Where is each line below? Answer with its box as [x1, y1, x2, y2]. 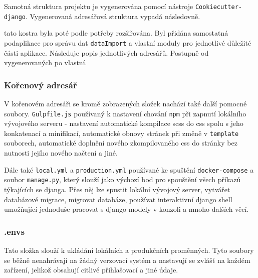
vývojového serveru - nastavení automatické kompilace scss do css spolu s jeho [4, 118, 243, 128]
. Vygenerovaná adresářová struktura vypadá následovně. [25, 11, 200, 21]
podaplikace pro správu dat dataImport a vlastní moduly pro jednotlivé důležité [4, 37, 251, 48]
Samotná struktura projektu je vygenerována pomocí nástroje [4, 1, 193, 11]
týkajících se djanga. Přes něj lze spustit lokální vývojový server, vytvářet [4, 184, 230, 194]
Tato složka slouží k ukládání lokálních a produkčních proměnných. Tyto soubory [4, 244, 254, 255]
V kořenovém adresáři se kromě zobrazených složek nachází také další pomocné [4, 98, 247, 108]
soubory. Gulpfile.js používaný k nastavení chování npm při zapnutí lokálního [4, 108, 246, 118]
